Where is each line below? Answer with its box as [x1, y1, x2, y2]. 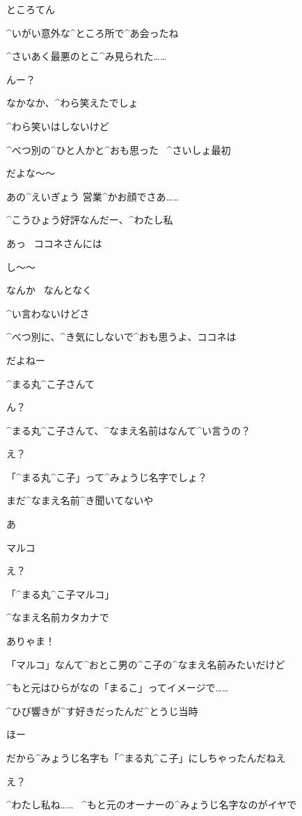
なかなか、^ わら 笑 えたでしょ [6, 95, 138, 110]
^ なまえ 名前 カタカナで [6, 610, 109, 625]
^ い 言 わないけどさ [6, 306, 90, 320]
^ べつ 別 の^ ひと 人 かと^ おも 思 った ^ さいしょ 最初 [6, 142, 231, 157]
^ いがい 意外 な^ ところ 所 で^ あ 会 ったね [6, 25, 179, 40]
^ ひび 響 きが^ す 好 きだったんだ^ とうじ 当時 [6, 703, 198, 718]
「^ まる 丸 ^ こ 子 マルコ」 [6, 586, 115, 601]
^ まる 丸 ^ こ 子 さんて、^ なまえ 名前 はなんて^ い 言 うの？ [6, 423, 251, 437]
